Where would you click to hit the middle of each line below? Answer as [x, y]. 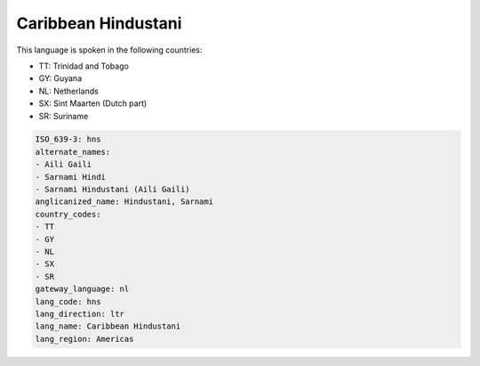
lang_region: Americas [84, 339]
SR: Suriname [64, 116]
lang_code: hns [68, 301]
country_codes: [68, 214]
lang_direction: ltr [80, 313]
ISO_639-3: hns [68, 139]
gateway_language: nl [82, 289]
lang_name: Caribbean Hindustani [108, 326]
